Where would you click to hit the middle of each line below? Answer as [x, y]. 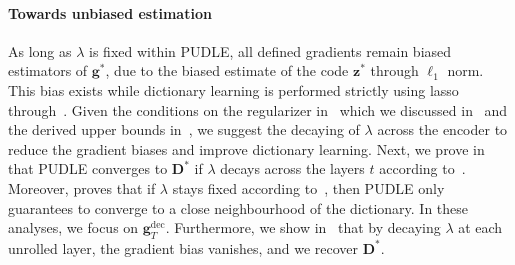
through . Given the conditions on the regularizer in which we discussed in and [258, 109]
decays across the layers [292, 168]
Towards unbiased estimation [110, 12]
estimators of [48, 70]
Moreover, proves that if [82, 187]
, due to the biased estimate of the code [227, 70]
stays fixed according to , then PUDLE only [308, 187]
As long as [40, 50]
